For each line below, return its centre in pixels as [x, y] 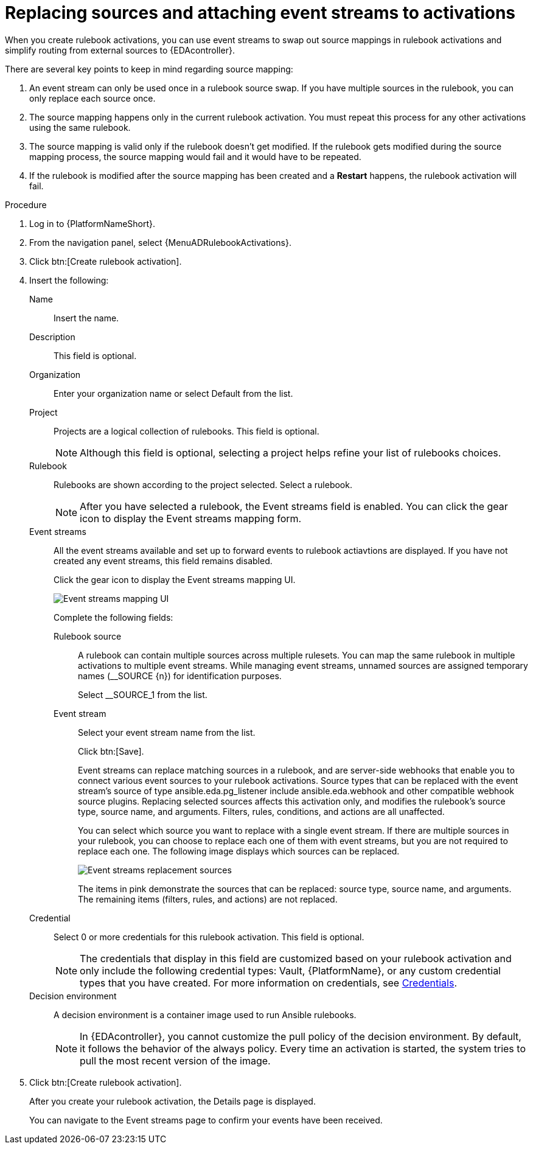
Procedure [26, 204]
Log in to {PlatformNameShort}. [92, 223]
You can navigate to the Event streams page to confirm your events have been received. [206, 1120]
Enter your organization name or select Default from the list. [173, 393]
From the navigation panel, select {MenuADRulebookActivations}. [160, 242]
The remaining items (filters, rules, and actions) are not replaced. [208, 899]
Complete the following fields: [113, 617]
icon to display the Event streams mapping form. [191, 518]
